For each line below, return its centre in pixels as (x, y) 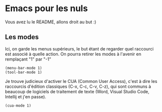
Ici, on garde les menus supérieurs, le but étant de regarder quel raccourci (79, 48)
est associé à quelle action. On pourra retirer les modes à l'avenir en (73, 54)
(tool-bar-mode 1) (24, 72)
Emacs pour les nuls (47, 8)
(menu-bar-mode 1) (24, 68)
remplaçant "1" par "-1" (28, 59)
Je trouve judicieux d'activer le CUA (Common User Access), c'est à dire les (81, 81)
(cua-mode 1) (18, 105)
